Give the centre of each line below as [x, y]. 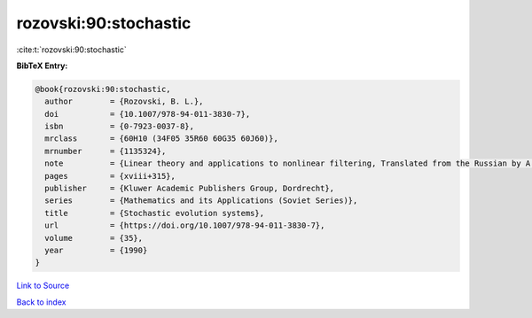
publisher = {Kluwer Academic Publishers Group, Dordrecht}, [190, 189]
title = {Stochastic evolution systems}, [155, 213]
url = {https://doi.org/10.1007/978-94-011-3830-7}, [185, 225]
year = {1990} [96, 250]
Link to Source [43, 286]
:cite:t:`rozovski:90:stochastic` [72, 50]
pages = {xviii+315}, [110, 176]
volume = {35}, [94, 238]
